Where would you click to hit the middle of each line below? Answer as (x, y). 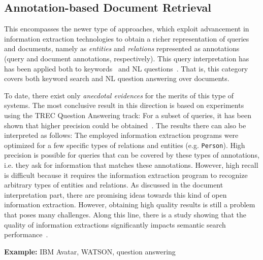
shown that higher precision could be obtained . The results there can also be (125, 125)
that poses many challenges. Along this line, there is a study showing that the (125, 214)
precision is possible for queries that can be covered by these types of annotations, (132, 155)
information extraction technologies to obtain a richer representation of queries (127, 38)
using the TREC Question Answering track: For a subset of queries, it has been (128, 115)
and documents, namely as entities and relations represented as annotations (122, 48)
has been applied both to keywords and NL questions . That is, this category (126, 68)
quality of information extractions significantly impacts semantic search (115, 224)
